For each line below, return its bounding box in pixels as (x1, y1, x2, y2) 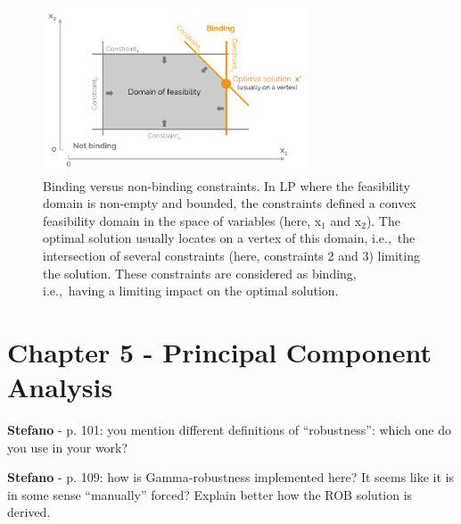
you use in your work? (7, 437, 128, 456)
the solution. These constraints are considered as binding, (43, 263, 357, 282)
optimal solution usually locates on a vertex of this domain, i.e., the (43, 229, 416, 247)
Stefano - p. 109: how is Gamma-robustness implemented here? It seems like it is (7, 468, 454, 487)
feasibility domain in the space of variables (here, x (43, 211, 322, 229)
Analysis (7, 369, 113, 405)
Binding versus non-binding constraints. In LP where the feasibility (43, 176, 410, 195)
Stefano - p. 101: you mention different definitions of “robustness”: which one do (7, 420, 451, 439)
